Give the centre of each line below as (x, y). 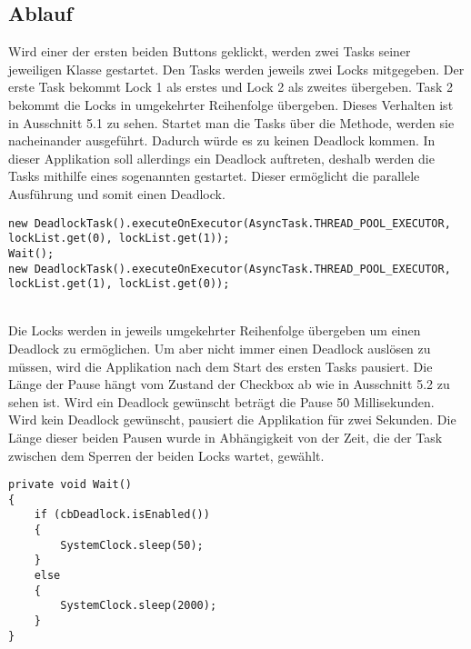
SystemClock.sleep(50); (132, 545)
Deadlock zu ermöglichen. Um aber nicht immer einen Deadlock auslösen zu (220, 349)
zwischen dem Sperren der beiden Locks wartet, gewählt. (166, 455)
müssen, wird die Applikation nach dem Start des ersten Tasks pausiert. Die (220, 366)
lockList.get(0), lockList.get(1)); (119, 239)
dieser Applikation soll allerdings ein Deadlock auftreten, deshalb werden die (221, 158)
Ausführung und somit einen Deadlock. (117, 193)
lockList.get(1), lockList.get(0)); (119, 284)
